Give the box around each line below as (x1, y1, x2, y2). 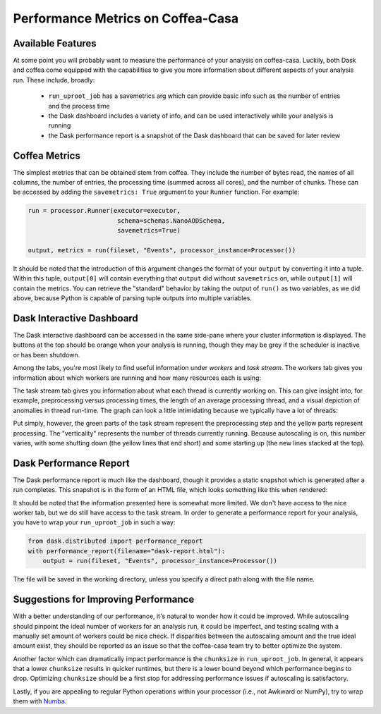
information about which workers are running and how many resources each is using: (13, 374, 261, 382)
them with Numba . (13, 697, 67, 706)
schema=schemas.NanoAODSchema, (116, 216, 226, 225)
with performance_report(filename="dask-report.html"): (28, 547, 226, 555)
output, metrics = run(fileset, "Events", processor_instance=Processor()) (28, 247, 296, 254)
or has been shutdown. (13, 350, 80, 359)
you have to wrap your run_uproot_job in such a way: (13, 518, 176, 527)
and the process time (48, 101, 110, 110)
